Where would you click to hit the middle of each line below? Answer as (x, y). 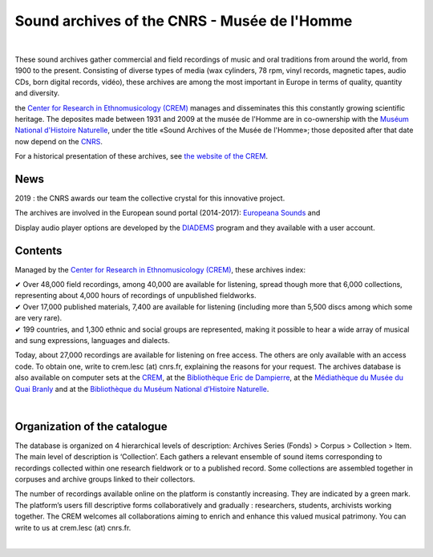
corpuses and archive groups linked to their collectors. (105, 479)
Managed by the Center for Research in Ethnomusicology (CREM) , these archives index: (160, 269)
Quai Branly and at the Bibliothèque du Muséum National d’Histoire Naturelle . (142, 389)
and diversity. (37, 93)
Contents (38, 250)
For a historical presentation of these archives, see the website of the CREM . (142, 156)
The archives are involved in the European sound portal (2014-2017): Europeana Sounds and (168, 213)
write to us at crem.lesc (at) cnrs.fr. (73, 527)
